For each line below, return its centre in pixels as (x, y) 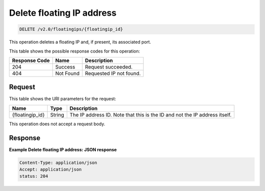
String (57, 114)
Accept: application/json (51, 170)
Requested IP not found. (113, 73)
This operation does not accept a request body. (57, 124)
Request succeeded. (109, 67)
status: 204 (34, 176)
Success (65, 67)
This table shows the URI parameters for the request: (63, 99)
